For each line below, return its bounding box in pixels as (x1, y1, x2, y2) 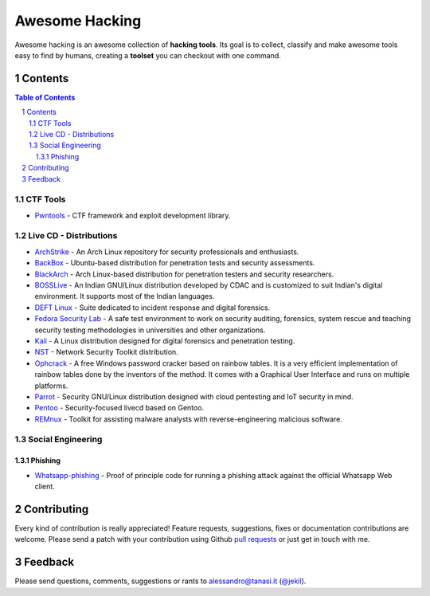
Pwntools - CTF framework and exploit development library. (34, 210, 231, 220)
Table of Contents (14, 92, 76, 102)
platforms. (34, 381, 68, 390)
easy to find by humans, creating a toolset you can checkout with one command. (14, 50, 282, 60)
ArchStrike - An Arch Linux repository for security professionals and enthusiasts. (34, 247, 299, 257)
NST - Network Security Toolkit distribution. (34, 347, 178, 357)
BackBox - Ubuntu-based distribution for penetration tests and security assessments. (34, 258, 315, 268)
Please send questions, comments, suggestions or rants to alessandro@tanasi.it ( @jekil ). (14, 576, 307, 586)
